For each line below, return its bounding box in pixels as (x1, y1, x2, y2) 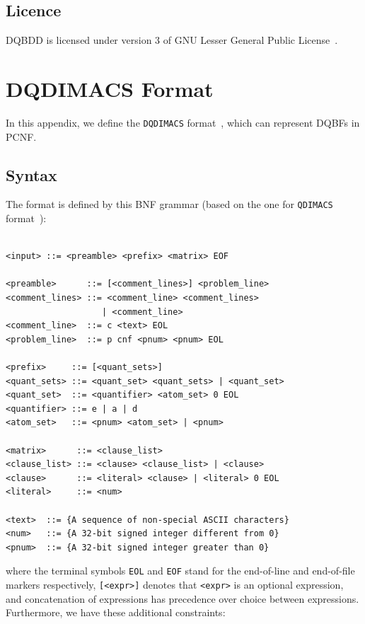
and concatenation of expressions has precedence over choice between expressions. (6, 591, 359, 606)
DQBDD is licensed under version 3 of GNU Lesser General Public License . (6, 33, 338, 47)
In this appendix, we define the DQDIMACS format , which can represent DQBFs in (6, 115, 360, 129)
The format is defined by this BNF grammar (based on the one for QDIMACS (6, 197, 333, 212)
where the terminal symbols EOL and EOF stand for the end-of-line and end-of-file (6, 563, 355, 578)
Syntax (6, 163, 57, 185)
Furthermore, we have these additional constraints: (6, 605, 226, 620)
